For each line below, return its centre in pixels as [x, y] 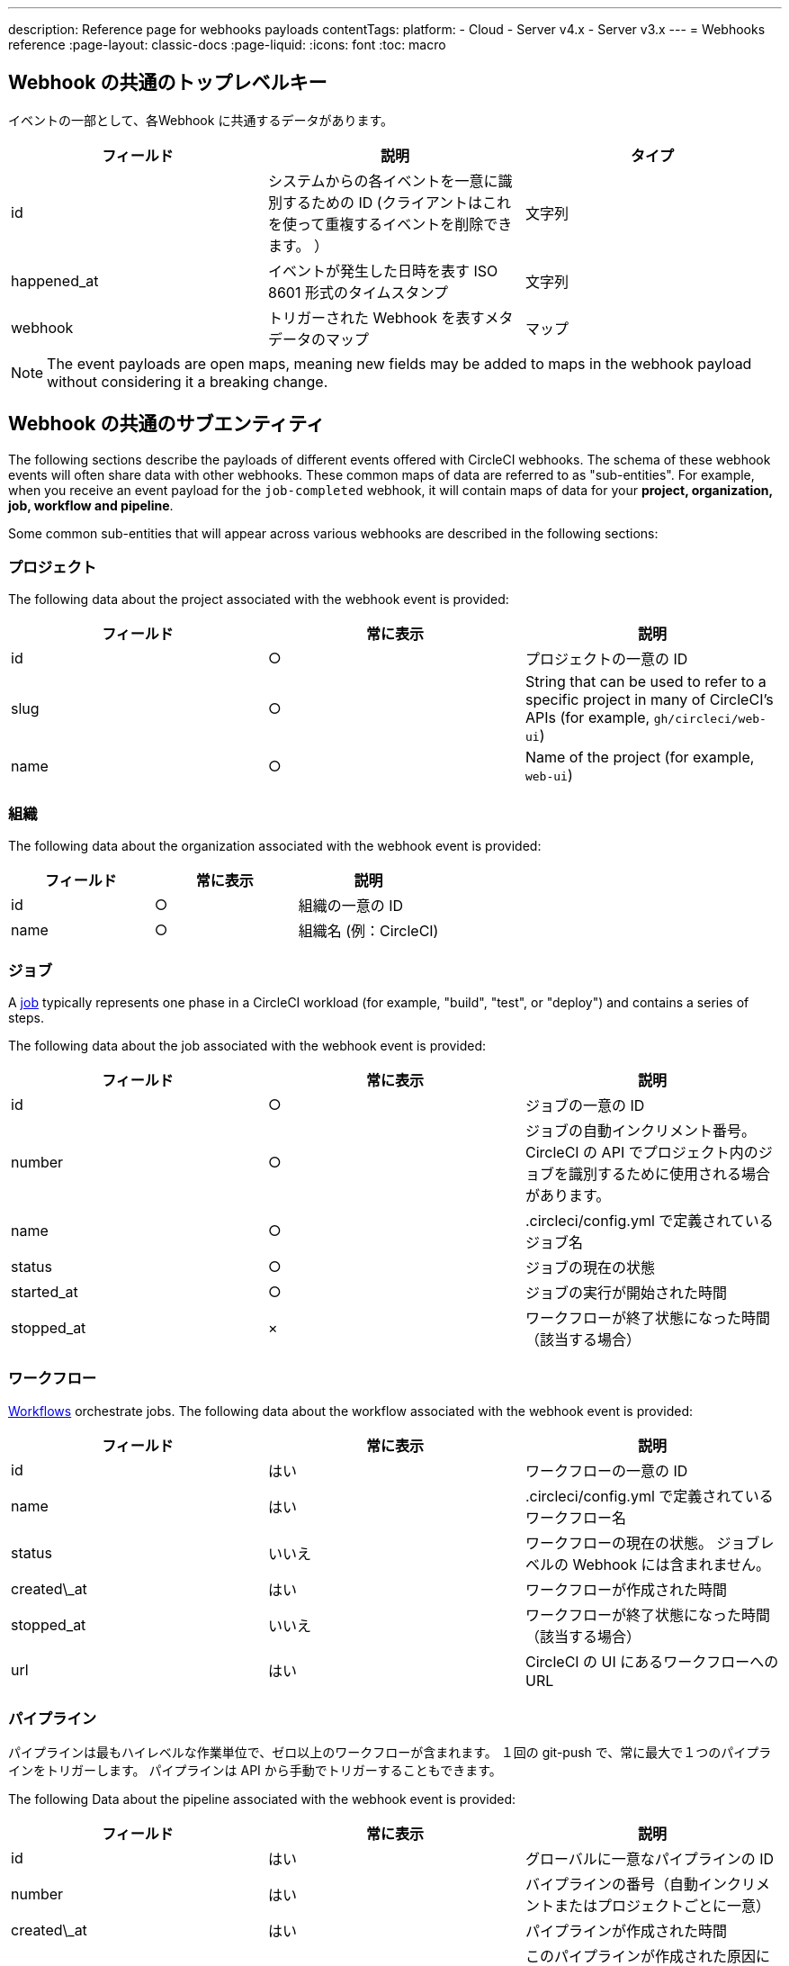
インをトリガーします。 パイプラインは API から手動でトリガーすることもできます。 [255, 1771]
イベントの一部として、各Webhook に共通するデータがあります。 [201, 120]
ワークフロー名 [575, 1517]
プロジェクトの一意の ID [606, 659]
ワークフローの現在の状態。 [619, 1542]
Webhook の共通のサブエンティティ [166, 424]
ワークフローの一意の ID [606, 1470]
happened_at [55, 280]
